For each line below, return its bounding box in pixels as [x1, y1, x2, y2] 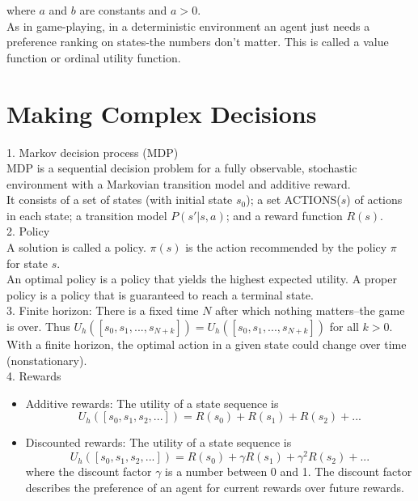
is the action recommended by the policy [185, 239, 387, 256]
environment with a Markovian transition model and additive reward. [6, 175, 351, 192]
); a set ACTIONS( [246, 191, 341, 208]
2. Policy [6, 223, 50, 240]
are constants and [79, 2, 167, 18]
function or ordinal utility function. [6, 49, 181, 66]
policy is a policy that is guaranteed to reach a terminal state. [6, 286, 314, 303]
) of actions [346, 191, 403, 208]
